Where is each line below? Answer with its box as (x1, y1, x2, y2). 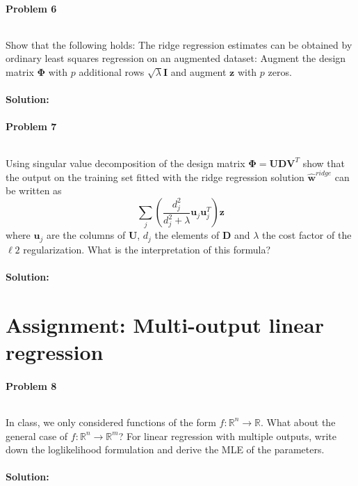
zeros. (268, 64, 292, 79)
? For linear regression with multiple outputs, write (118, 428, 336, 443)
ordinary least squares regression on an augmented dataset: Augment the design (6, 51, 346, 65)
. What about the (261, 414, 336, 429)
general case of (6, 428, 68, 443)
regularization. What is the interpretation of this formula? (23, 242, 271, 256)
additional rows (79, 64, 145, 79)
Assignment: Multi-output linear (6, 310, 324, 338)
